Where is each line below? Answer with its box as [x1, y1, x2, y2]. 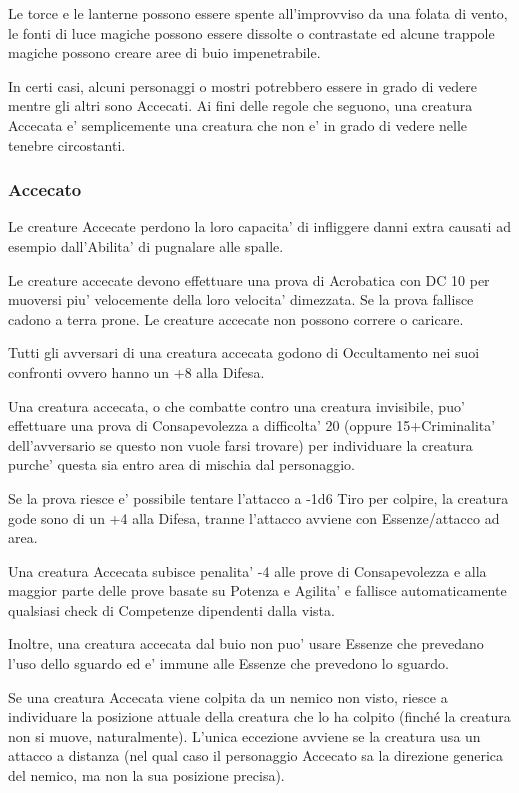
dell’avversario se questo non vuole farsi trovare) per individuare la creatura [8, 434, 473, 455]
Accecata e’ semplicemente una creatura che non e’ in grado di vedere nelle [8, 114, 468, 135]
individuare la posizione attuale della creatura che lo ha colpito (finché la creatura [8, 706, 511, 727]
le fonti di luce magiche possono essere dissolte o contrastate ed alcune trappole [8, 22, 495, 43]
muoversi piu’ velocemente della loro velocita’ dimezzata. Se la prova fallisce [8, 289, 474, 310]
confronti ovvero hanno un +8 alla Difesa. [8, 361, 265, 382]
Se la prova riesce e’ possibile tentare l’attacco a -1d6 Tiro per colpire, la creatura [8, 487, 509, 508]
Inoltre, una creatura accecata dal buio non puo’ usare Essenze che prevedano [8, 633, 484, 654]
